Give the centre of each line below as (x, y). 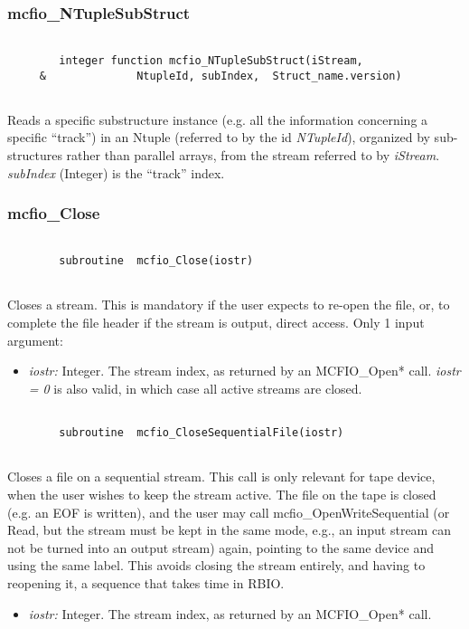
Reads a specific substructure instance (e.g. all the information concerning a (218, 119)
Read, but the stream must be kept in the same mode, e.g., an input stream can (229, 530)
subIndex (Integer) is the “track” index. (116, 172)
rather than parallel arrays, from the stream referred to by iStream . (253, 155)
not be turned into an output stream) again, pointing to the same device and (220, 547)
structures (35, 155)
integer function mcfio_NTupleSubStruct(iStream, (211, 60)
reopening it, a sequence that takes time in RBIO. (146, 582)
